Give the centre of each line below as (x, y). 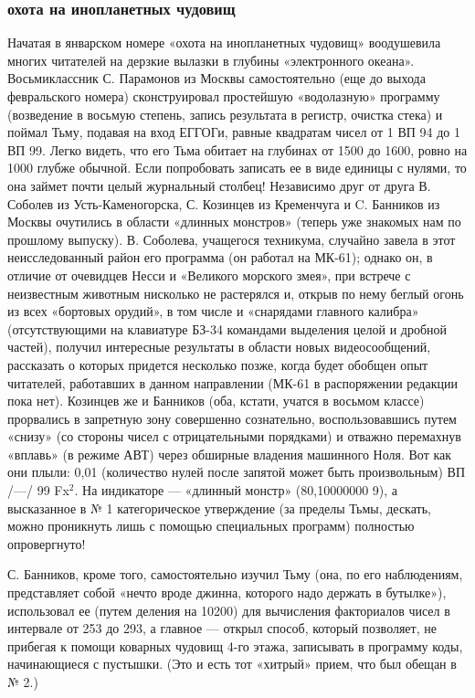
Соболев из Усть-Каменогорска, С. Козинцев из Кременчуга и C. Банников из (224, 203)
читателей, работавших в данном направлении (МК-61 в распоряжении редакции (232, 382)
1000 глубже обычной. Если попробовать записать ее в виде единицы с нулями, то (237, 168)
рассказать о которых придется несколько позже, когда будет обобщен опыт (218, 364)
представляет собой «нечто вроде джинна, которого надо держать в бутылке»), (227, 592)
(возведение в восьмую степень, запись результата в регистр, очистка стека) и (225, 114)
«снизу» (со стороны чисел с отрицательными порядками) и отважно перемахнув (234, 436)
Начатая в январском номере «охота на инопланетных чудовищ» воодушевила (224, 42)
